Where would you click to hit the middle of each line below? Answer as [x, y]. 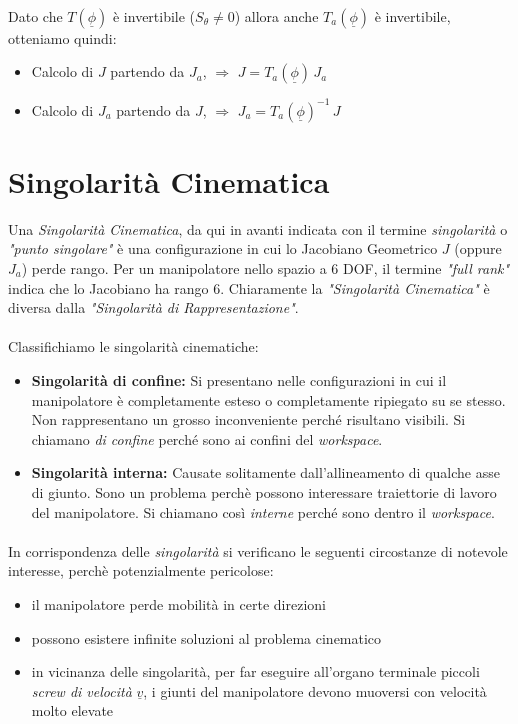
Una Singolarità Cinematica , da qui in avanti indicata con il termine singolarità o [258, 228]
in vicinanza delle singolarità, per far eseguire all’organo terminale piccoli [255, 671]
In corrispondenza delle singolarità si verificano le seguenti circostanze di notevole [258, 550]
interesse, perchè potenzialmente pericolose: [141, 570]
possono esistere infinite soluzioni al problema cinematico [206, 637]
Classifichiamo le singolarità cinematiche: [133, 346]
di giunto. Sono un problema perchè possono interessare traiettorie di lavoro [264, 491]
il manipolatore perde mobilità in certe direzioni [178, 603]
